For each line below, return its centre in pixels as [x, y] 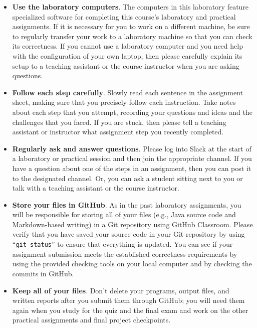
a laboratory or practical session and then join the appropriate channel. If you [132, 158]
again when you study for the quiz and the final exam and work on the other [130, 310]
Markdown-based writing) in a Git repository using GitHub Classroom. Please [133, 224]
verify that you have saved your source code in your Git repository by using [128, 234]
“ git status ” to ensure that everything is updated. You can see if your [122, 244]
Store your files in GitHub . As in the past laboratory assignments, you [127, 204]
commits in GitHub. [43, 273]
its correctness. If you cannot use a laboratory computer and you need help [127, 46]
